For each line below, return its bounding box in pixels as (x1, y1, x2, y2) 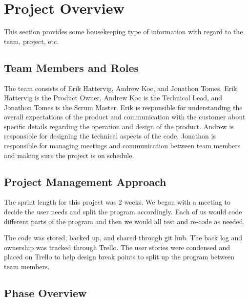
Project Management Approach (4, 174, 166, 189)
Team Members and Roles (4, 60, 139, 75)
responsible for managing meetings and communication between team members (4, 140, 241, 151)
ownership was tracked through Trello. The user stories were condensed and (4, 242, 230, 252)
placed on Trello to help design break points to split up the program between (4, 252, 235, 262)
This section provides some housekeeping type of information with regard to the (4, 26, 243, 37)
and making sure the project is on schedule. (4, 150, 134, 160)
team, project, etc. (4, 36, 59, 46)
